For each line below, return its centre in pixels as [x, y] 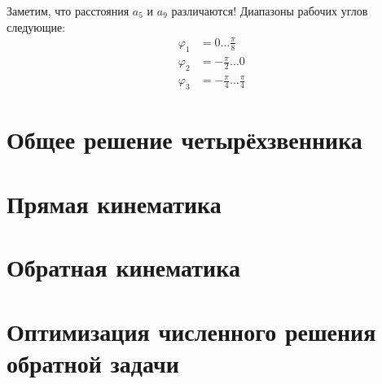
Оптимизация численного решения [191, 331]
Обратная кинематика [123, 267]
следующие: [36, 26]
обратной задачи [93, 362]
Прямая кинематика [114, 203]
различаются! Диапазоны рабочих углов [270, 11]
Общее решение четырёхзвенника [184, 140]
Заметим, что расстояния [68, 11]
